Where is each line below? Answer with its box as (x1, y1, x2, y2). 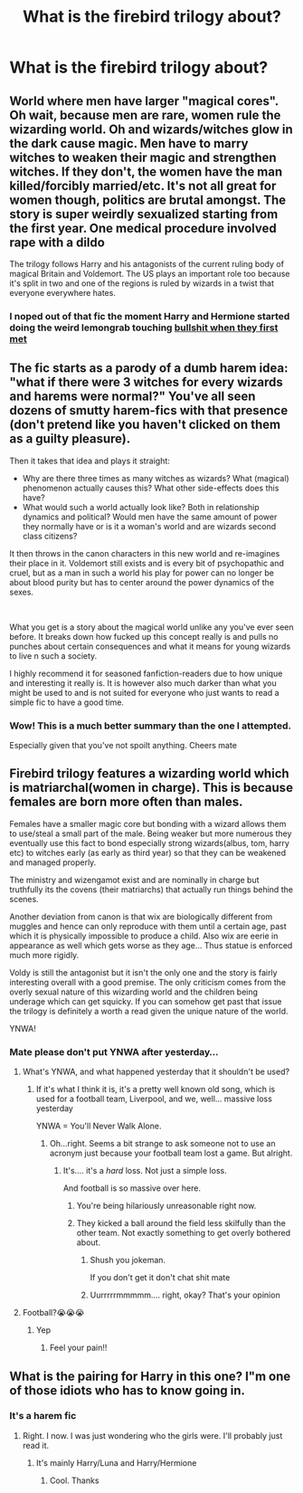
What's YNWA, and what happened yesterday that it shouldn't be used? (22, 1066, 290, 1078)
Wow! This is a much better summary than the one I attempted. (9, 719, 292, 732)
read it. (22, 1440, 50, 1450)
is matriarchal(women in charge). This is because (9, 780, 294, 795)
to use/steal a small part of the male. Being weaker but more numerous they (9, 828, 292, 839)
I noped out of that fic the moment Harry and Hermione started (9, 309, 290, 322)
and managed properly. (9, 857, 97, 868)
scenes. (9, 893, 39, 904)
